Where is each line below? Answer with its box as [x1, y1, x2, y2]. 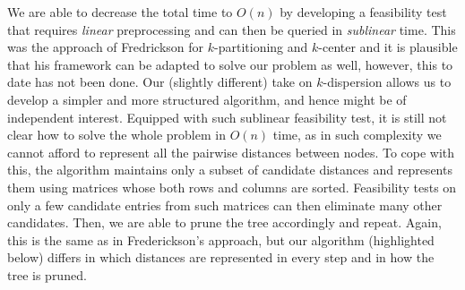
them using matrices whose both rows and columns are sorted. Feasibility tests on [7, 177, 457, 196]
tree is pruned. [7, 265, 87, 284]
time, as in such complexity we [272, 125, 442, 144]
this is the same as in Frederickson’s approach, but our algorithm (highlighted [7, 230, 435, 249]
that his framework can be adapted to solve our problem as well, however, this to [7, 55, 453, 73]
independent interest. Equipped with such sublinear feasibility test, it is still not [7, 107, 447, 126]
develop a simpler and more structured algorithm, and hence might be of [7, 90, 407, 108]
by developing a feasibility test [280, 3, 447, 21]
